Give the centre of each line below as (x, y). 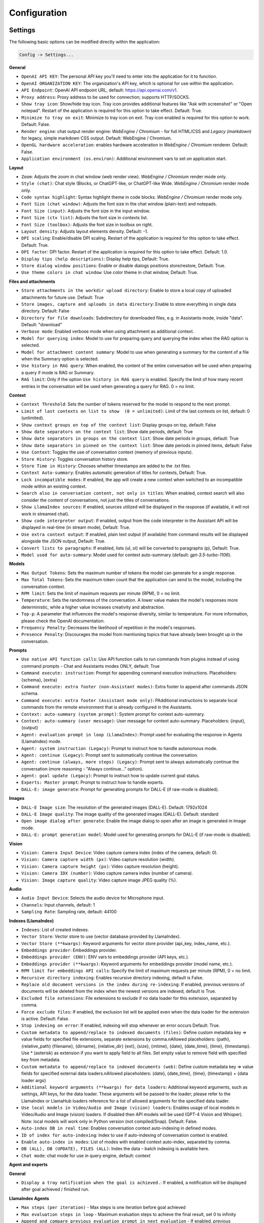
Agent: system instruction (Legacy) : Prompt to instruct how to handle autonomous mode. (119, 748)
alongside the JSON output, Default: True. (64, 541)
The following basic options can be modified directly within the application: (85, 42)
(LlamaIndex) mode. (41, 742)
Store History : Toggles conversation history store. (75, 459)
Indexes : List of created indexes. (55, 929)
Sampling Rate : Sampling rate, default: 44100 (69, 912)
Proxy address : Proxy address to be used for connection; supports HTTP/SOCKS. (106, 97)
